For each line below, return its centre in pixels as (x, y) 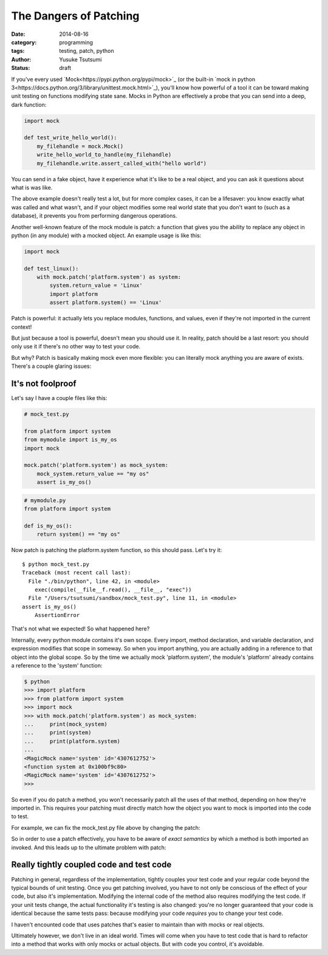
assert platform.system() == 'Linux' (106, 303)
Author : (21, 59)
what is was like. (32, 187)
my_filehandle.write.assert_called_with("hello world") (122, 163)
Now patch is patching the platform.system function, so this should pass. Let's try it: (117, 550)
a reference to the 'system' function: (57, 666)
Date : (18, 34)
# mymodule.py (45, 500)
